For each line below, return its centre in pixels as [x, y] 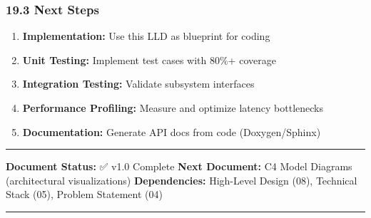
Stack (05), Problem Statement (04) [84, 194]
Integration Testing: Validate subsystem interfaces [138, 84]
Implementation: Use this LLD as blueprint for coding [146, 36]
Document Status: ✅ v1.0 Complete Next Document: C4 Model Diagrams [179, 166]
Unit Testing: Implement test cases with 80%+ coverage [149, 59]
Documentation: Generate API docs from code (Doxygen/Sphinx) [172, 131]
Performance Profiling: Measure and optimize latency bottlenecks [173, 108]
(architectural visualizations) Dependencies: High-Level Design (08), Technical [182, 180]
